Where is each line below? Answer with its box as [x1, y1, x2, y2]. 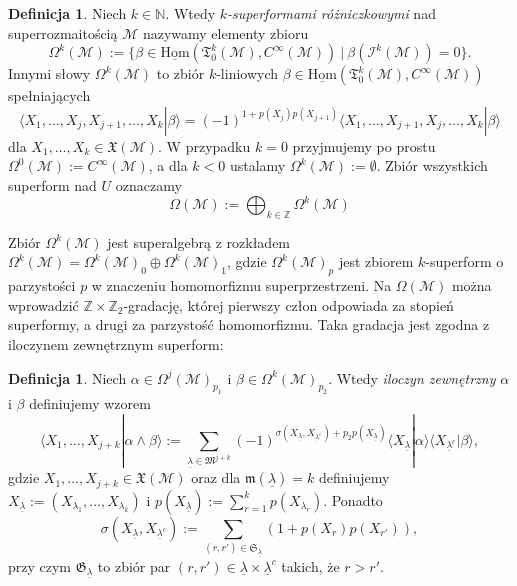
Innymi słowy [8, 63, 91, 84]
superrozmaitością [8, 22, 118, 43]
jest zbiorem [338, 251, 414, 272]
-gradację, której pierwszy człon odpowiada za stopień [123, 294, 454, 315]
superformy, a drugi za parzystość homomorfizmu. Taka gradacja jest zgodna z [8, 314, 490, 335]
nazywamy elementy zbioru [142, 22, 309, 43]
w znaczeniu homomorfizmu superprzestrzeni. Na [91, 275, 392, 296]
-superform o [425, 251, 504, 272]
